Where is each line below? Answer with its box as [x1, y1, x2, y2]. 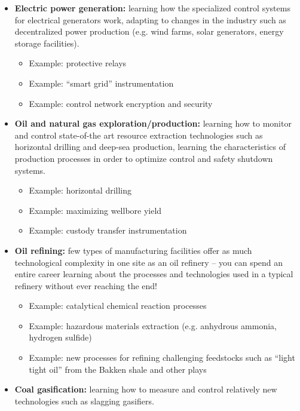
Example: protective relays [29, 57, 127, 69]
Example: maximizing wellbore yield [29, 204, 162, 216]
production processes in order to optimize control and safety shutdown [14, 152, 273, 164]
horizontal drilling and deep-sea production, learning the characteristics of [14, 140, 286, 153]
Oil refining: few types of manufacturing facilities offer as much [14, 244, 252, 256]
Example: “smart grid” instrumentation [29, 76, 174, 89]
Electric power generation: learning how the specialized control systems [14, 2, 290, 14]
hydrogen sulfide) [29, 331, 92, 343]
